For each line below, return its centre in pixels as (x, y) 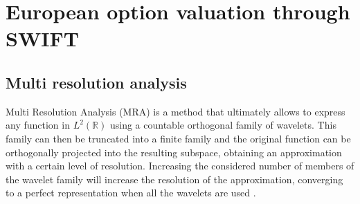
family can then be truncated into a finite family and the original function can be (178, 138)
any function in (38, 125)
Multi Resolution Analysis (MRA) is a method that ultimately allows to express (175, 111)
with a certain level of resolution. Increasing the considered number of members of (180, 166)
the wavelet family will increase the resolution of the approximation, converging (174, 179)
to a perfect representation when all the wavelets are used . (131, 193)
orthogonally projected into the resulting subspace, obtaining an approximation (174, 152)
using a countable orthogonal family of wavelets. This (223, 125)
